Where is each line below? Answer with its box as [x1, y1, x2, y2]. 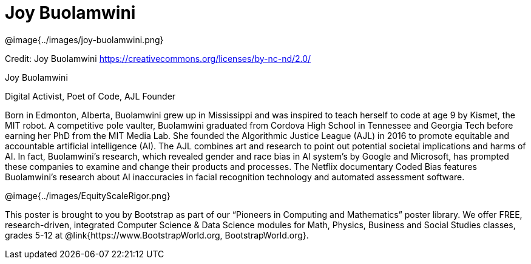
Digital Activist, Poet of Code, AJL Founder [5, 90, 176, 101]
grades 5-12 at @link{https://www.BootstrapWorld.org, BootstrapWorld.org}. [5, 229, 309, 240]
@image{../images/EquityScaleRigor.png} [5, 190, 171, 201]
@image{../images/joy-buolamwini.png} [5, 34, 164, 45]
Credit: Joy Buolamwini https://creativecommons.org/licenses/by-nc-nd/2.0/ [5, 53, 311, 64]
